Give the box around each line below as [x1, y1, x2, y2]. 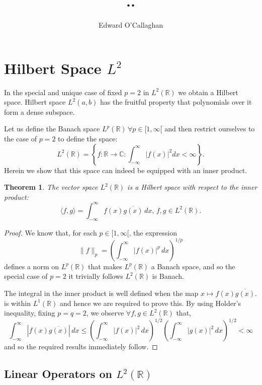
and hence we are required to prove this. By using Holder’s [59, 297, 241, 308]
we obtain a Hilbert [178, 87, 238, 97]
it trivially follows [68, 271, 123, 281]
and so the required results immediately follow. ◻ [4, 341, 158, 352]
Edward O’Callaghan [98, 20, 163, 30]
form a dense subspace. [4, 106, 75, 117]
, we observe [86, 307, 124, 318]
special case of [4, 271, 48, 281]
